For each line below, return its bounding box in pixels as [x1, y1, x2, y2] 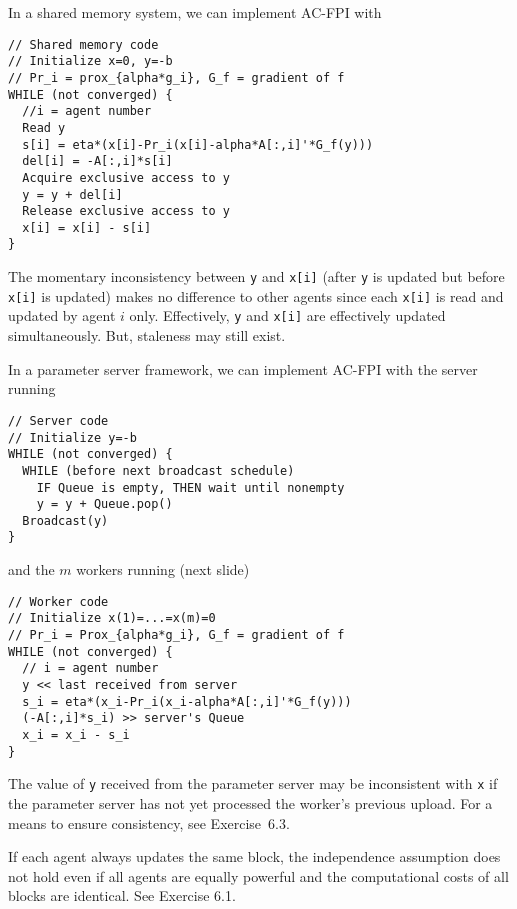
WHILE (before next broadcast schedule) [22, 463, 295, 478]
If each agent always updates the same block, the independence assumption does [8, 846, 501, 867]
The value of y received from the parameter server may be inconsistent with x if [8, 773, 498, 794]
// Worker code [8, 594, 109, 609]
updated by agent [8, 305, 116, 326]
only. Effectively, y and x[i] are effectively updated [129, 305, 446, 326]
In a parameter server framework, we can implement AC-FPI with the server [8, 358, 478, 379]
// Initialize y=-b [8, 430, 137, 445]
